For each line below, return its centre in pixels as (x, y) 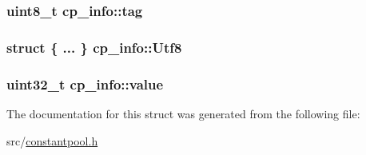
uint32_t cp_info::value (85, 83)
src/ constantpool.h (52, 140)
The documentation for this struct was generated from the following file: (183, 113)
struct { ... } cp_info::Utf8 (94, 47)
